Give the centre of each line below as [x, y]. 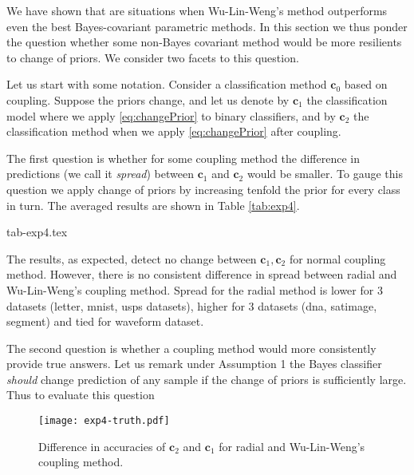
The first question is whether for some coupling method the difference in [183, 158]
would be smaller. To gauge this [325, 174]
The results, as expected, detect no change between [132, 258]
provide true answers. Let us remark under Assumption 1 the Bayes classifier [194, 364]
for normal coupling [337, 258]
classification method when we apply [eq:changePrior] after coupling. [174, 131]
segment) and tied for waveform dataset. [105, 321]
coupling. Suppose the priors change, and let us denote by [148, 99]
